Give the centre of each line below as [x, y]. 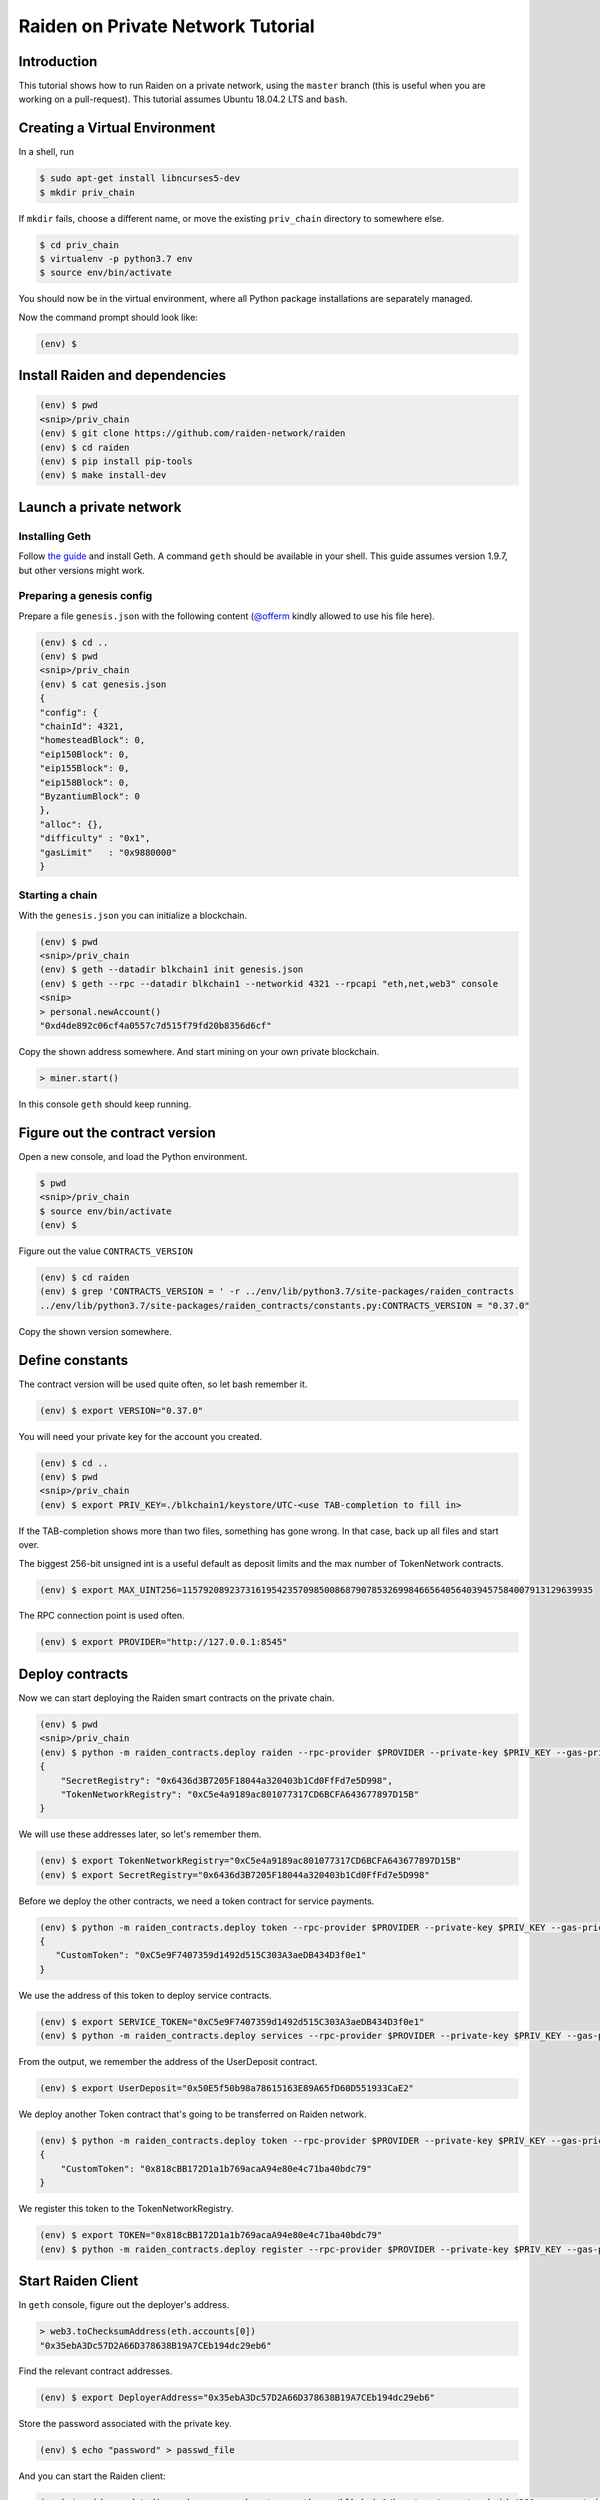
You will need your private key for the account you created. [140, 1436]
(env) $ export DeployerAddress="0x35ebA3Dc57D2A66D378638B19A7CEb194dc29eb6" [237, 2398]
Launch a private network [100, 506]
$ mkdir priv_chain [87, 192]
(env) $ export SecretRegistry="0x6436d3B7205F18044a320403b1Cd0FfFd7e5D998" [234, 1874]
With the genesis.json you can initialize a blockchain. [133, 915]
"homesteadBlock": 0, [92, 740]
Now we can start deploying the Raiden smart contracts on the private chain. [176, 1697]
